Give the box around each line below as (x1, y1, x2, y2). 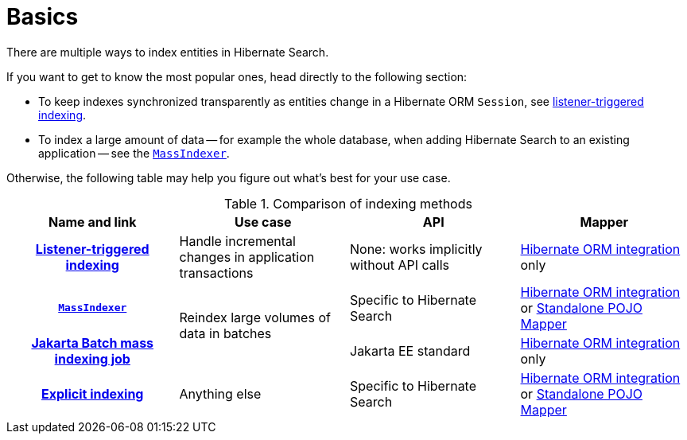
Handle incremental (179, 232, 296, 249)
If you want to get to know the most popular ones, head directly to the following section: (6, 69, 468, 84)
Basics (6, 3, 79, 30)
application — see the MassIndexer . (38, 146, 230, 160)
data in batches (179, 325, 272, 341)
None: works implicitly (350, 240, 483, 257)
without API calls (350, 256, 449, 273)
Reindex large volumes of (179, 309, 331, 325)
